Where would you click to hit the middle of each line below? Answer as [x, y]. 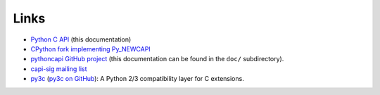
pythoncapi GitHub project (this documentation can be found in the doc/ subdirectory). [157, 59]
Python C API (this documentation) [81, 39]
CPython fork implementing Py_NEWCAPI [90, 49]
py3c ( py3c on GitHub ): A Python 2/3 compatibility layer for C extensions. [137, 79]
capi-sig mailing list [59, 69]
